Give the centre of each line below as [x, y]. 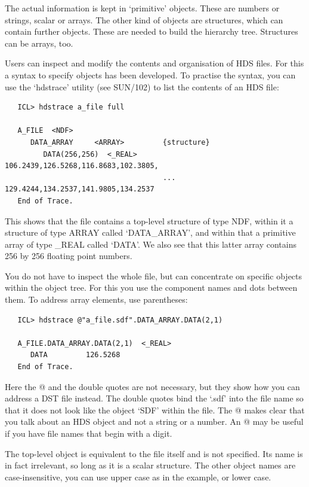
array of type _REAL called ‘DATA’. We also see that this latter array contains [151, 244]
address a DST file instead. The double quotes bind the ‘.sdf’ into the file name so [154, 398]
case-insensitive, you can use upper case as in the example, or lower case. [138, 477]
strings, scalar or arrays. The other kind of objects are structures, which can [144, 19]
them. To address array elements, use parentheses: [96, 299]
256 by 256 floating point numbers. [69, 256]
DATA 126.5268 [75, 355]
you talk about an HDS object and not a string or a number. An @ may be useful [154, 421]
